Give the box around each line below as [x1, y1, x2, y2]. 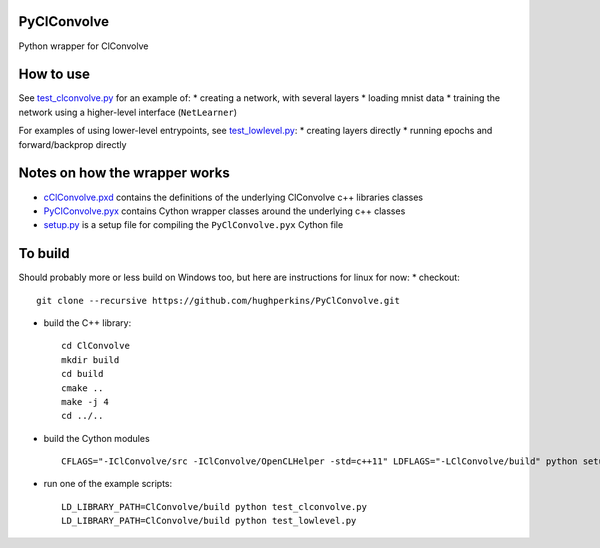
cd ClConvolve [61, 340, 130, 352]
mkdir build [61, 354, 120, 365]
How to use [18, 66, 90, 83]
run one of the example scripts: [43, 478, 173, 490]
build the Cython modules [43, 432, 150, 444]
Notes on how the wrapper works [18, 165, 230, 182]
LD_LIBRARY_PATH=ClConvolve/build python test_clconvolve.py [61, 501, 367, 512]
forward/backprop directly [18, 138, 127, 150]
